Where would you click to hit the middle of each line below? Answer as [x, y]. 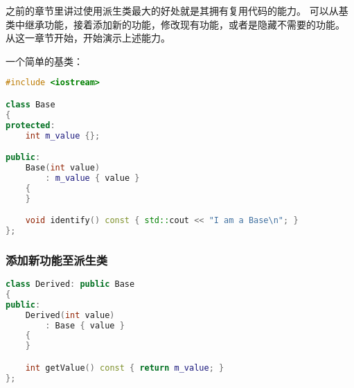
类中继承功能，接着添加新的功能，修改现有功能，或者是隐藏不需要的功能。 [175, 24]
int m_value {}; [63, 135]
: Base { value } [85, 325]
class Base [30, 104]
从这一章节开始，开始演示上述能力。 [88, 38]
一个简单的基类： [44, 61]
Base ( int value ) [63, 167]
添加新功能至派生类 [57, 259]
